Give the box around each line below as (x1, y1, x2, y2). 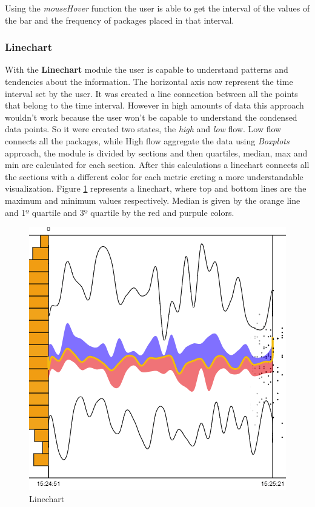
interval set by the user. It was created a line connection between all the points (5, 87, 298, 99)
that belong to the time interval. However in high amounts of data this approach (5, 99, 304, 112)
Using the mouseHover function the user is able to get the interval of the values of (5, 2, 310, 14)
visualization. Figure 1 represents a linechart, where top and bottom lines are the (5, 182, 307, 195)
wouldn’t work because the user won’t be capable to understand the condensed (5, 110, 297, 123)
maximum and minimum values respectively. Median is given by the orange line (5, 193, 300, 206)
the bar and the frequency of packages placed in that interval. (5, 13, 234, 26)
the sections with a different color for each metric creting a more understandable (5, 170, 303, 183)
